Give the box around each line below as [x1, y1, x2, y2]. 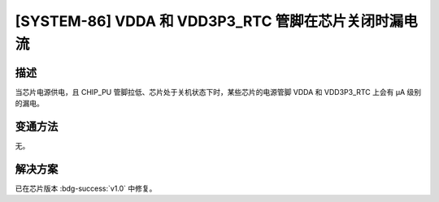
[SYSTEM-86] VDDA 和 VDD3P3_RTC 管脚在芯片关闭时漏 [15, 12, 404, 30]
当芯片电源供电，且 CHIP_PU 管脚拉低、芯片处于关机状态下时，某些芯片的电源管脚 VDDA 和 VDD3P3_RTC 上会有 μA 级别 [15, 87, 422, 97]
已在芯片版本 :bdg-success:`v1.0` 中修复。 [15, 183, 157, 194]
